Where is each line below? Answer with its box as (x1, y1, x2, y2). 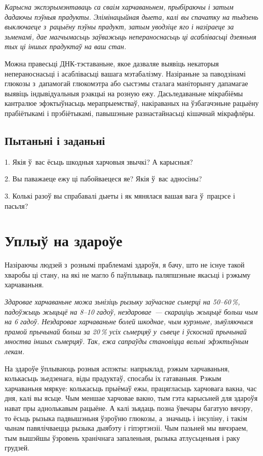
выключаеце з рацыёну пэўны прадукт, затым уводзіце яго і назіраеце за (5, 21, 234, 32)
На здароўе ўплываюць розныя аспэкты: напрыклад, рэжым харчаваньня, (5, 363, 230, 373)
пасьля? (5, 200, 28, 211)
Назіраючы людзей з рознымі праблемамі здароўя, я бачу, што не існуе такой (5, 259, 245, 270)
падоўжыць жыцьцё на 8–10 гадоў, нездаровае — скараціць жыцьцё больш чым (5, 306, 258, 317)
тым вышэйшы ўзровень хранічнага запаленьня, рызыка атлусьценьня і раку (5, 432, 240, 443)
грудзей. (5, 442, 30, 453)
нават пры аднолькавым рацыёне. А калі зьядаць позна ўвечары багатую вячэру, (5, 402, 253, 413)
